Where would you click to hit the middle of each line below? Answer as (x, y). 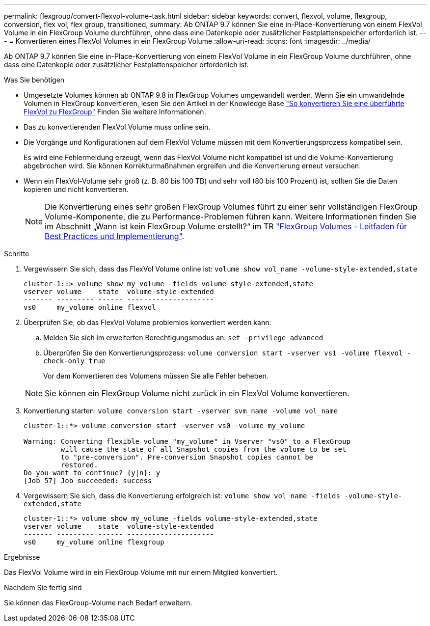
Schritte (17, 254)
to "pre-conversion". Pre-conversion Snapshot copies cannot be (187, 457)
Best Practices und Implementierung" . (115, 236)
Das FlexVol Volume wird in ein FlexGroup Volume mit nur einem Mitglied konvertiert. (141, 572)
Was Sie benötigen (34, 80)
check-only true (74, 361)
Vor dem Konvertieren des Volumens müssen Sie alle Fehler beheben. (156, 376)
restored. (79, 465)
